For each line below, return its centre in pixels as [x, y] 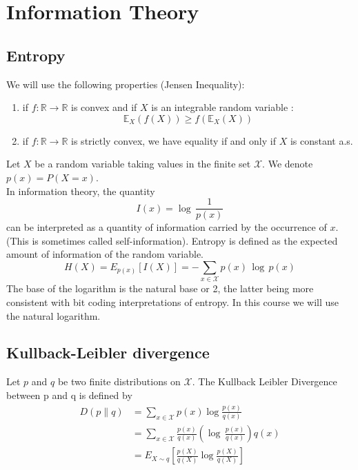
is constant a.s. [321, 140]
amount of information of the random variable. [105, 254]
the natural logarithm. [53, 315]
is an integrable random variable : [222, 107]
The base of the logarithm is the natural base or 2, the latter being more [160, 288]
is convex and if [104, 107]
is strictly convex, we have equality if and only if [173, 140]
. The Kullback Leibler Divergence [265, 381]
